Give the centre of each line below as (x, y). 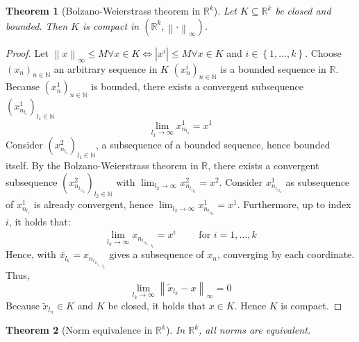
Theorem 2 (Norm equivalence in (79, 330)
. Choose (323, 52)
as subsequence (318, 181)
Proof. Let (27, 52)
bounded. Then (37, 25)
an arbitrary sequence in (106, 68)
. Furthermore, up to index (294, 204)
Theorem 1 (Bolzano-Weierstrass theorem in (103, 10)
